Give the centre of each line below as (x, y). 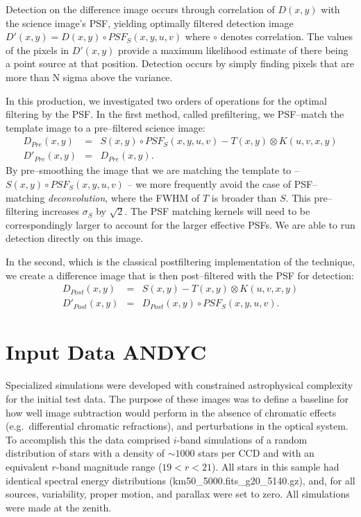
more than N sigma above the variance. (89, 77)
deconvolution (77, 197)
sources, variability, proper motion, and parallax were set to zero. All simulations (178, 494)
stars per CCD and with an (256, 453)
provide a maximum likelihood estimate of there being (233, 50)
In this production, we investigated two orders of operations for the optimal (166, 100)
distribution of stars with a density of (85, 453)
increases (61, 211)
